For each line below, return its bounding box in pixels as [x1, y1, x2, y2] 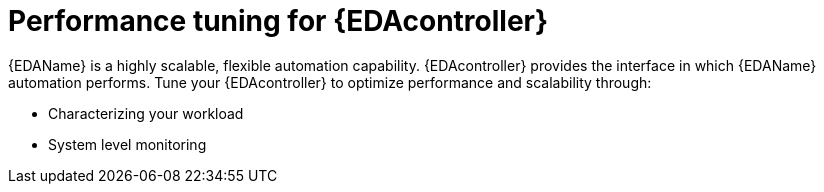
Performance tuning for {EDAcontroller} [8, 4, 549, 38]
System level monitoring [48, 135, 207, 153]
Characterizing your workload [48, 104, 244, 122]
